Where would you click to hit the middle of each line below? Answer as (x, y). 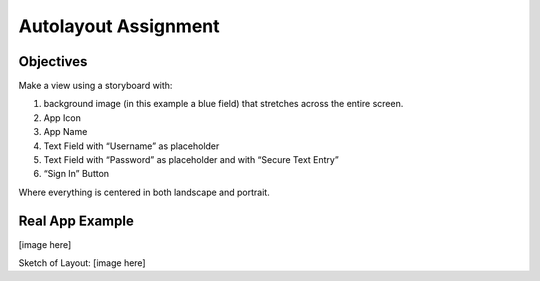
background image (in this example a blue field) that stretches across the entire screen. (223, 104)
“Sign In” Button (76, 174)
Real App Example (76, 220)
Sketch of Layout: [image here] (82, 263)
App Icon (62, 117)
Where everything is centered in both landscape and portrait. (144, 192)
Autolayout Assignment (119, 26)
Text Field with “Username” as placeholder (131, 146)
